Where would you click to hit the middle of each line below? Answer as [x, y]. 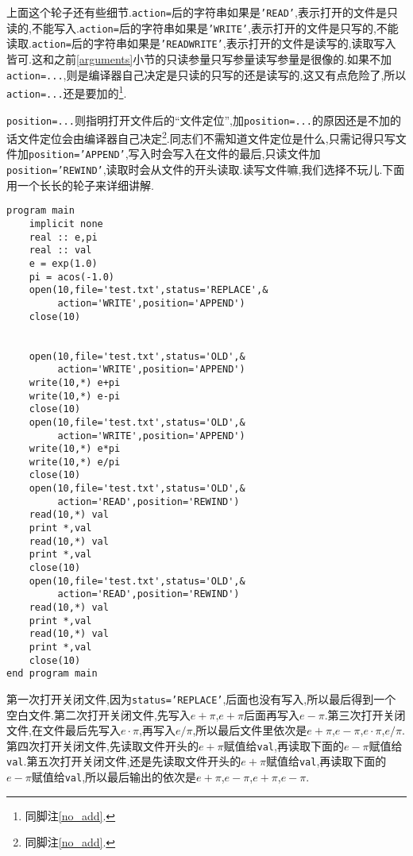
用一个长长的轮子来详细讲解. [80, 185]
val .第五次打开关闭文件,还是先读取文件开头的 [124, 761]
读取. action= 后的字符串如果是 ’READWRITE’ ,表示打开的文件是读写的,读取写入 [201, 43]
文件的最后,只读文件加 [263, 154]
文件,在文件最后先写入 [64, 730]
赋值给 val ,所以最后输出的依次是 [114, 777]
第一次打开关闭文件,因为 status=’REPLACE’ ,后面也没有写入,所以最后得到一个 [201, 698]
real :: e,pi [63, 237]
